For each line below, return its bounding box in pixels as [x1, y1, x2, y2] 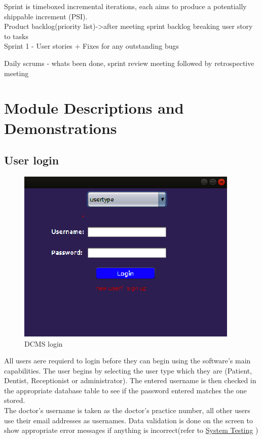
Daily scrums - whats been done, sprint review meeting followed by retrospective [4, 57, 254, 68]
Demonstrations [4, 117, 117, 138]
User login [4, 152, 59, 168]
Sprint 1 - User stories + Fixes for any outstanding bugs [4, 41, 179, 51]
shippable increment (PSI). [4, 11, 88, 21]
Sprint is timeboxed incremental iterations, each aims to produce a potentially [4, 1, 247, 11]
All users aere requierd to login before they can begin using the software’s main [4, 355, 251, 366]
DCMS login [24, 338, 63, 349]
